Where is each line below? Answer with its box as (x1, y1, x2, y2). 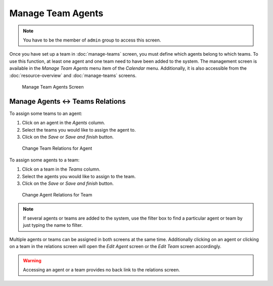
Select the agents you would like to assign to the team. (22, 173, 136, 179)
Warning (23, 257, 41, 263)
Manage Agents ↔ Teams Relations (9, 97, 126, 106)
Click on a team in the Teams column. (22, 166, 101, 172)
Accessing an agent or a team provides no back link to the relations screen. (23, 267, 180, 273)
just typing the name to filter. (23, 222, 83, 228)
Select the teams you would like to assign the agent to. (22, 127, 136, 133)
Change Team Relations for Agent (22, 145, 93, 151)
